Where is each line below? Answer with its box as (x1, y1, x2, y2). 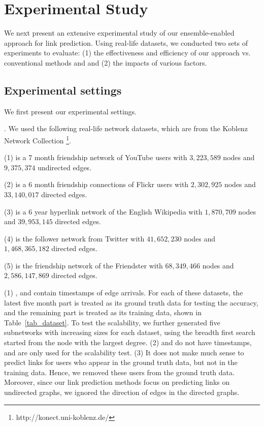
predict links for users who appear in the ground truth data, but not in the (4, 357, 238, 368)
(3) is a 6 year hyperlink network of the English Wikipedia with (4, 206, 203, 217)
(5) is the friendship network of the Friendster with (4, 260, 163, 270)
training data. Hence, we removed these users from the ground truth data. (4, 367, 235, 377)
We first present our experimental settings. (4, 106, 137, 116)
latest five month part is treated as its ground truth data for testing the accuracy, (4, 297, 258, 308)
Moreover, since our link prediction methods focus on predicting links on (4, 377, 230, 387)
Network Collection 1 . (4, 133, 71, 145)
